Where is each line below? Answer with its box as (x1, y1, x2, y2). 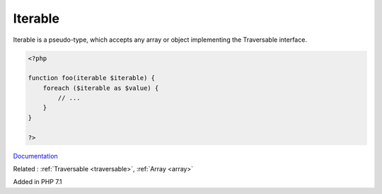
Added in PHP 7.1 (13, 178, 62, 186)
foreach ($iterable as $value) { (42, 84, 159, 92)
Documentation (13, 152, 58, 160)
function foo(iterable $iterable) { (28, 74, 156, 82)
